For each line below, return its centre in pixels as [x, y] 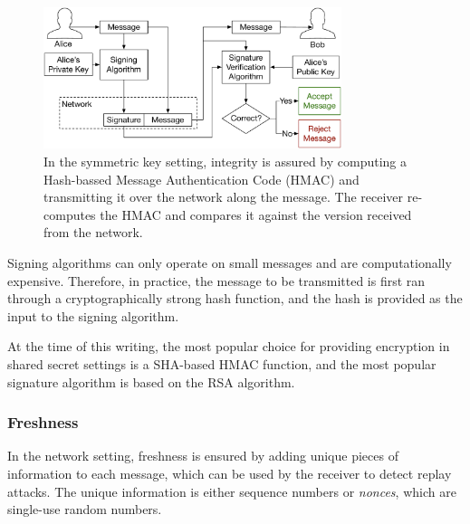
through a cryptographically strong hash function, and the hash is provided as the [235, 298]
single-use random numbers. [85, 509]
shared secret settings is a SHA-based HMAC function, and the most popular [222, 363]
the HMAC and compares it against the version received [256, 214]
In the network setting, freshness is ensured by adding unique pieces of [203, 456]
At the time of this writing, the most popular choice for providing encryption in [229, 346]
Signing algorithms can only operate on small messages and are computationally [230, 262]
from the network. [93, 232]
